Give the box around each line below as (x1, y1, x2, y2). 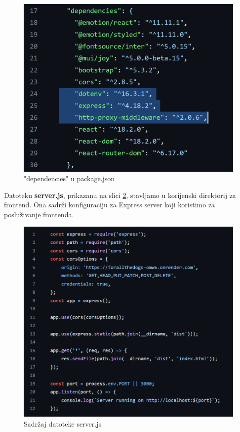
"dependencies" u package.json (24, 173, 115, 184)
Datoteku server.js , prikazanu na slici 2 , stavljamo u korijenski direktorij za (4, 190, 236, 200)
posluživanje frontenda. (4, 209, 74, 220)
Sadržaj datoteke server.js (24, 419, 101, 429)
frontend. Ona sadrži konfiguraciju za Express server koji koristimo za (4, 199, 215, 210)
